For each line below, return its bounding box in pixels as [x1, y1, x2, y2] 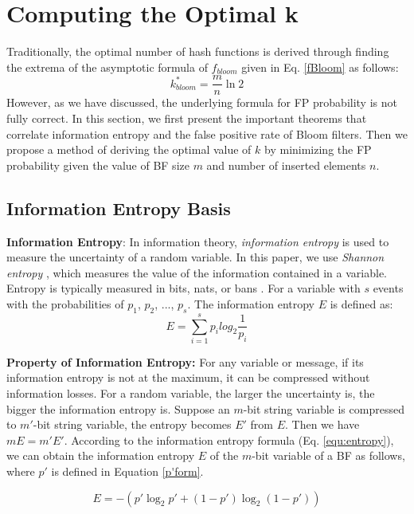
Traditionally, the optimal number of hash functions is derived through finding [6, 43, 389, 60]
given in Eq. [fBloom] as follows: [241, 58, 399, 75]
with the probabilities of [6, 295, 124, 312]
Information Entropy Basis [6, 195, 231, 220]
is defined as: [330, 295, 393, 312]
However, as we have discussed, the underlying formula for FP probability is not [6, 94, 397, 111]
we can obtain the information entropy [6, 447, 195, 464]
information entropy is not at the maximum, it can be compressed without [6, 369, 370, 386]
